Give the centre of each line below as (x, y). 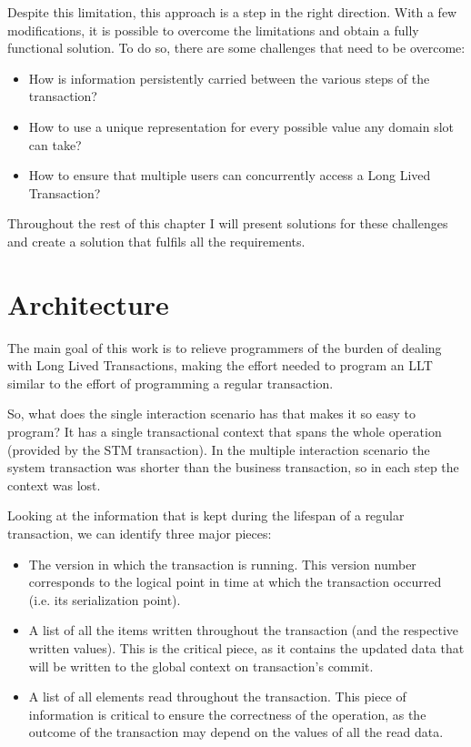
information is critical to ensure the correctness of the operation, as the (227, 714)
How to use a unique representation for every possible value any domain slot (241, 126)
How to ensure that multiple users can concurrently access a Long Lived (230, 175)
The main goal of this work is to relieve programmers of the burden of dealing (225, 347)
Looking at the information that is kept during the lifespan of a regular (206, 515)
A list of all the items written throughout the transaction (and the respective (243, 630)
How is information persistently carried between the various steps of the (229, 78)
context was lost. (54, 485)
